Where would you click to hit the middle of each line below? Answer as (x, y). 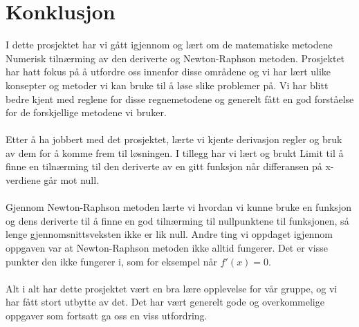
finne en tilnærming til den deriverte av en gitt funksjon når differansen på (164, 166)
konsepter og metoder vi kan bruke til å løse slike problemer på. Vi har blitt (167, 85)
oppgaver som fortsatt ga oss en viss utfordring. (107, 315)
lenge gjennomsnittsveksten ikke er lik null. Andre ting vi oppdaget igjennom (169, 234)
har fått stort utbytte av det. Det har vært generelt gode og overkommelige (165, 302)
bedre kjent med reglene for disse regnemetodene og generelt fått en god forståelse (180, 99)
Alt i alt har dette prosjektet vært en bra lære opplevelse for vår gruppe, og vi (172, 288)
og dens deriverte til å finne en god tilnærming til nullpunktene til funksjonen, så (177, 220)
